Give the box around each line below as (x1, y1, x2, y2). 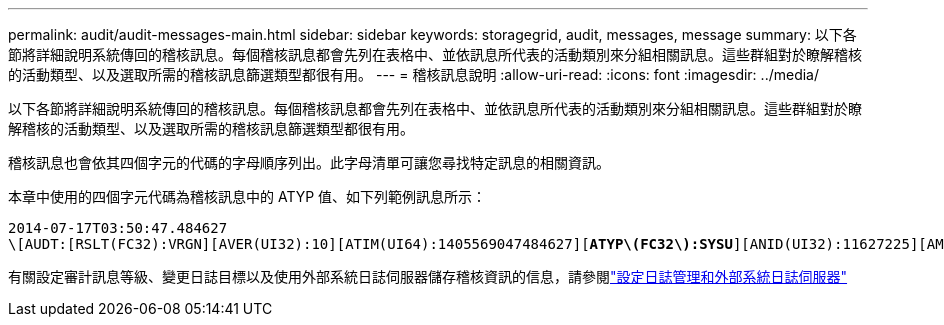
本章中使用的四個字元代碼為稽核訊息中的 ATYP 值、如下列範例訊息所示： (8, 188, 487, 205)
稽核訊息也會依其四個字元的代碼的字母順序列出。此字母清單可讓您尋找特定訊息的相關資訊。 (8, 154, 610, 171)
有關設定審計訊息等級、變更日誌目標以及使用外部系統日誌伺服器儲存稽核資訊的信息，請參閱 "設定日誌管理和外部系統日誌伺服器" (8, 268, 848, 285)
